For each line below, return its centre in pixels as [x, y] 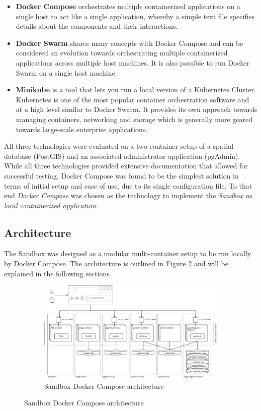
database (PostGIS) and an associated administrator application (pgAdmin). [122, 156]
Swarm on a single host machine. [66, 72]
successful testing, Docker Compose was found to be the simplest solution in [121, 175]
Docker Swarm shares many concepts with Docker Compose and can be [129, 43]
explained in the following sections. [58, 273]
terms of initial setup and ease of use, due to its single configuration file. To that [128, 185]
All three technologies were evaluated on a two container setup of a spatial [119, 146]
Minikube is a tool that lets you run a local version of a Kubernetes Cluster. [136, 90]
